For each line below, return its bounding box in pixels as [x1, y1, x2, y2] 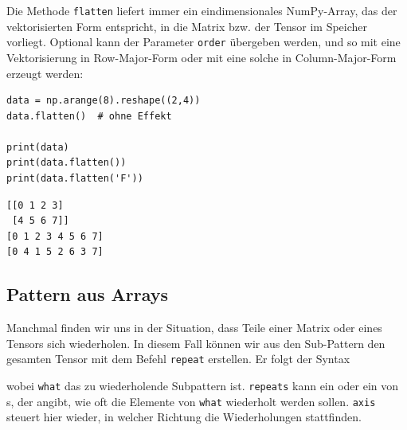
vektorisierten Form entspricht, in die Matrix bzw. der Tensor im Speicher [6, 18, 368, 34]
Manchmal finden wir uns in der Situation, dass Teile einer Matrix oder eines [6, 319, 382, 336]
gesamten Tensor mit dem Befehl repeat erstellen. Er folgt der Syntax [6, 350, 350, 367]
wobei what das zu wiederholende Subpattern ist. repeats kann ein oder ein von [6, 377, 399, 394]
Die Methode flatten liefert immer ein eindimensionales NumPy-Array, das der [6, 2, 397, 18]
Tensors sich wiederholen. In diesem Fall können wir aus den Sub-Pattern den [6, 334, 385, 351]
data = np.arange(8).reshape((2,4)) [6, 95, 201, 107]
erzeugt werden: [6, 64, 84, 81]
